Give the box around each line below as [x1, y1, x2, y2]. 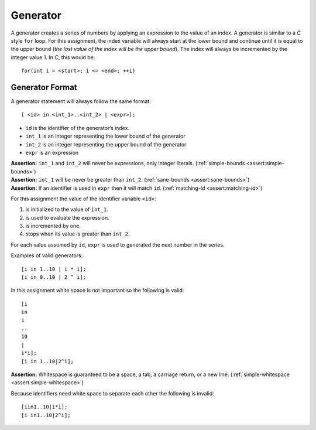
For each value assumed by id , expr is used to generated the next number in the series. [11, 241, 225, 248]
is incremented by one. [25, 223, 81, 230]
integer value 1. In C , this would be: [11, 53, 95, 61]
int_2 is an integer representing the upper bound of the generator [25, 141, 187, 148]
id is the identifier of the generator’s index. [25, 124, 130, 131]
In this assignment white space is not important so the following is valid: [11, 287, 184, 294]
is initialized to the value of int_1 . [25, 206, 108, 213]
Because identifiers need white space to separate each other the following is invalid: [11, 390, 215, 397]
